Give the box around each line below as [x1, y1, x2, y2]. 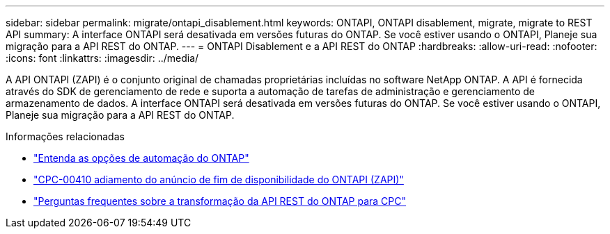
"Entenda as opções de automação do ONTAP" [33, 152, 249, 164]
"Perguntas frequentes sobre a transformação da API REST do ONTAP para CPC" [33, 195, 407, 207]
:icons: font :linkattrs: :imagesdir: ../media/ [6, 52, 199, 64]
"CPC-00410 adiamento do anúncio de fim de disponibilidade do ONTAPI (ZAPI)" [33, 174, 404, 185]
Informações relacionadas [6, 131, 125, 142]
